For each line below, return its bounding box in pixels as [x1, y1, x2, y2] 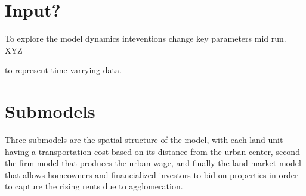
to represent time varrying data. [5, 64, 122, 76]
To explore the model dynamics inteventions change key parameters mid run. [5, 32, 286, 45]
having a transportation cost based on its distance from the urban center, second [5, 145, 300, 157]
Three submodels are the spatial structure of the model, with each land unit [5, 133, 283, 146]
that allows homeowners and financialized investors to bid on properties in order [5, 168, 298, 181]
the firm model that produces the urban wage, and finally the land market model [5, 157, 301, 169]
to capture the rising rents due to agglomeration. [5, 180, 183, 192]
